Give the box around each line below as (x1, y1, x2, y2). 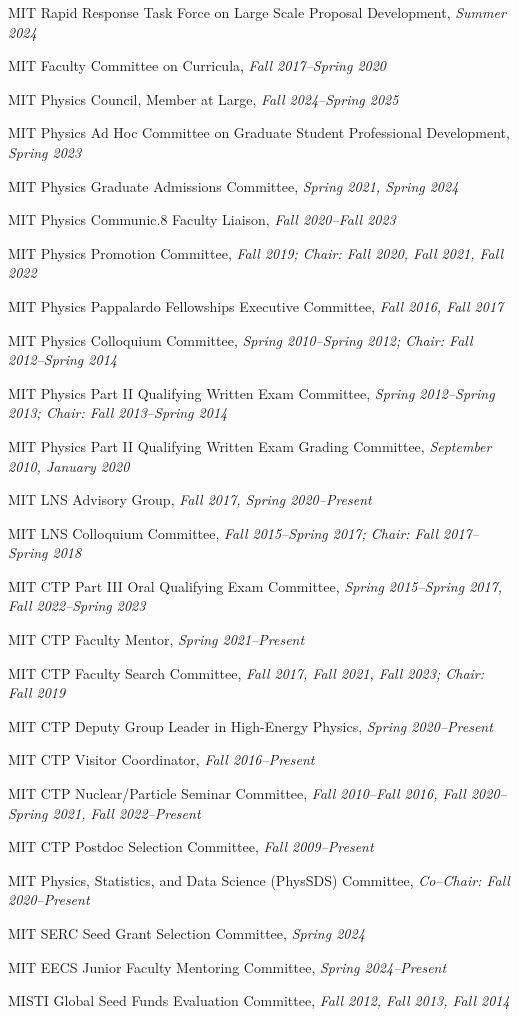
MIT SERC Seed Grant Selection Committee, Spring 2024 (8, 923, 365, 943)
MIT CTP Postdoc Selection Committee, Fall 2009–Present (8, 836, 374, 857)
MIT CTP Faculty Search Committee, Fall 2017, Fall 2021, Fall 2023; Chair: (8, 662, 485, 683)
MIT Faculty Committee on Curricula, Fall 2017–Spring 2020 (8, 55, 387, 76)
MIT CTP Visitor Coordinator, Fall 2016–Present (8, 749, 315, 770)
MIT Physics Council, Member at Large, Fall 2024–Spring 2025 (8, 88, 399, 109)
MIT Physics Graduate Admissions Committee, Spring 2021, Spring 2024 (8, 175, 459, 196)
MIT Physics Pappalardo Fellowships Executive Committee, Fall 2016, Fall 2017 (8, 295, 504, 316)
